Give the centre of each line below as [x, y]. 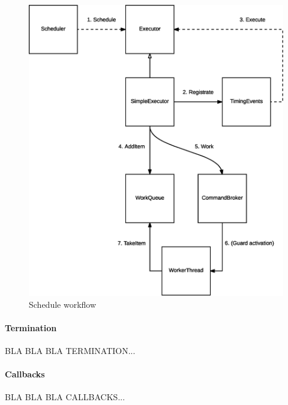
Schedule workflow [63, 304]
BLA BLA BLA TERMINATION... [70, 351]
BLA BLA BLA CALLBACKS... [65, 397]
